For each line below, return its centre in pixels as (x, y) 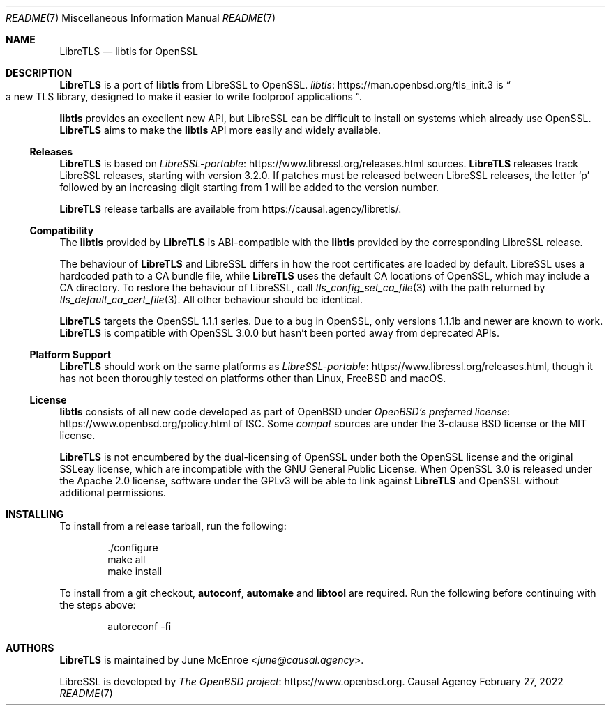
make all (127, 559)
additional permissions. (113, 492)
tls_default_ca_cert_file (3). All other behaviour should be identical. (211, 299)
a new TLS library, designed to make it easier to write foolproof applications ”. (184, 97)
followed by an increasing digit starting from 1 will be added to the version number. (249, 187)
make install (135, 571)
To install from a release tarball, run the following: (173, 526)
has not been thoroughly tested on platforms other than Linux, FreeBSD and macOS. (253, 378)
